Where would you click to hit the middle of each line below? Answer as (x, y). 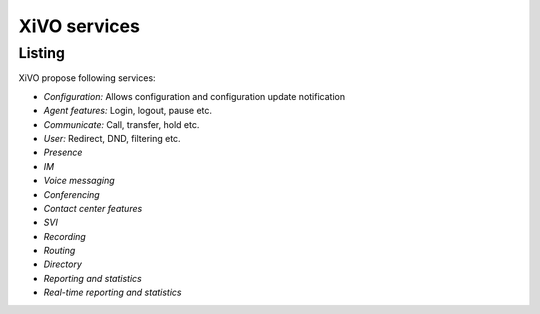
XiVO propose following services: (87, 78)
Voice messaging (79, 181)
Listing (41, 53)
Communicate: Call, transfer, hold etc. (121, 124)
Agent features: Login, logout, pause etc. (128, 111)
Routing (59, 251)
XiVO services (79, 26)
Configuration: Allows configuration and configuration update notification (194, 96)
